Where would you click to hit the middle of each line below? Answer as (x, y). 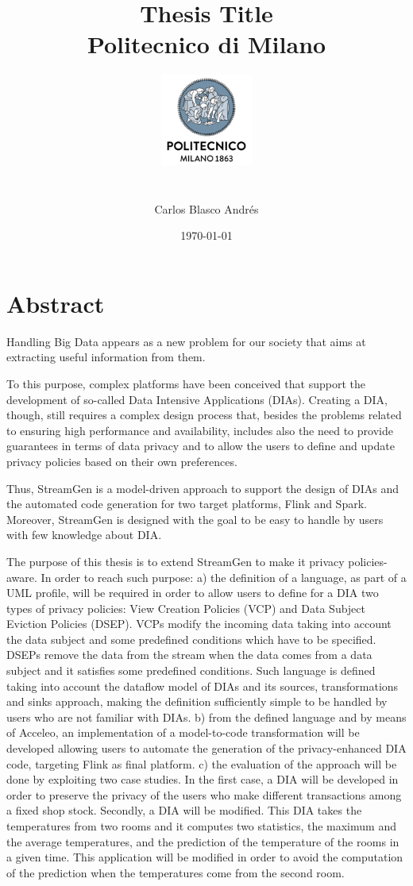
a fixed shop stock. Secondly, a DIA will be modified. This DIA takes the (184, 810)
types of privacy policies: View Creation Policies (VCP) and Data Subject (186, 608)
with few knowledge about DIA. (84, 535)
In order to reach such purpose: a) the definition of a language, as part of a (224, 577)
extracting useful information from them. (106, 357)
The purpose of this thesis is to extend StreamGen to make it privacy (176, 561)
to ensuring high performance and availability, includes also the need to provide (200, 430)
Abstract (56, 303)
